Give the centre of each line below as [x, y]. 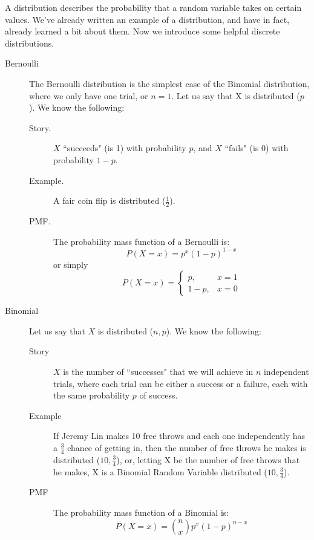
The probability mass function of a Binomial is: [141, 512]
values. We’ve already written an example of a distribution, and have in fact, [147, 19]
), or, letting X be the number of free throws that [208, 459]
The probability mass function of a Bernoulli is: [142, 241]
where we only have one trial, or [89, 95]
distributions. [30, 43]
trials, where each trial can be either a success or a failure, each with [181, 383]
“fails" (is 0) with [257, 148]
